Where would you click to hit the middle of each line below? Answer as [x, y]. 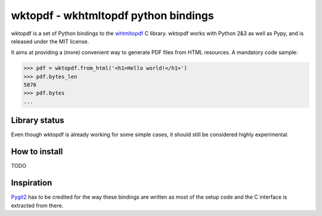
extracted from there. [37, 205]
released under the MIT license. [50, 41]
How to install [37, 152]
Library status [38, 120]
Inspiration [32, 183]
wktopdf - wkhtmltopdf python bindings [112, 15]
